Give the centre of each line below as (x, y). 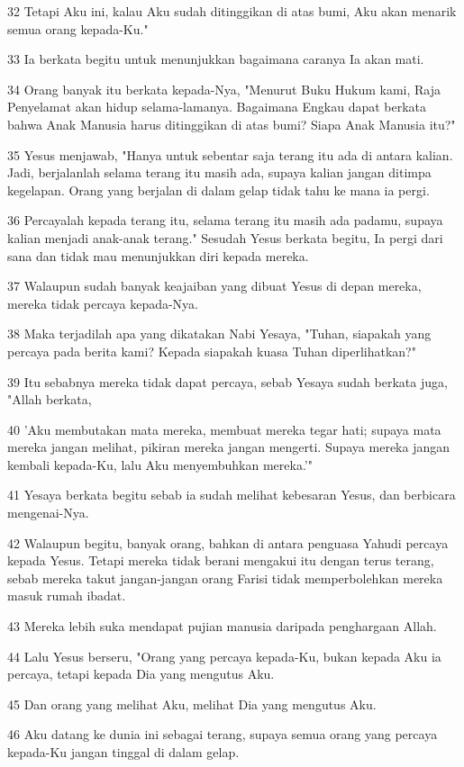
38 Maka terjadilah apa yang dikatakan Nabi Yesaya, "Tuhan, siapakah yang (219, 334)
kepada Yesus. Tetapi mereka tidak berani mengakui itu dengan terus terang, (221, 560)
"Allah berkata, (50, 399)
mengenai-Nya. (48, 513)
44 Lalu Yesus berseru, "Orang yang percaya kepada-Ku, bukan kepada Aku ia (224, 656)
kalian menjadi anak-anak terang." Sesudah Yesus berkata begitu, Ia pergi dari (225, 237)
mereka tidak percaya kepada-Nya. (103, 303)
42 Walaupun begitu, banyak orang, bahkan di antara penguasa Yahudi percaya (228, 542)
